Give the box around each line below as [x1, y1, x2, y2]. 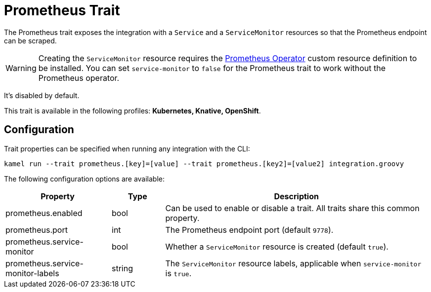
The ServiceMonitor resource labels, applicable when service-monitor [165, 258, 422, 268]
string [112, 263, 133, 273]
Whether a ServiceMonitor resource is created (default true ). [165, 241, 388, 252]
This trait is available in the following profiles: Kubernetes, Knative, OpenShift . [4, 106, 261, 115]
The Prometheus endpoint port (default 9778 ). [165, 224, 334, 235]
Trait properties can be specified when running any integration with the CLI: [4, 144, 250, 153]
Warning [5, 63, 37, 73]
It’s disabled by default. [4, 91, 80, 100]
